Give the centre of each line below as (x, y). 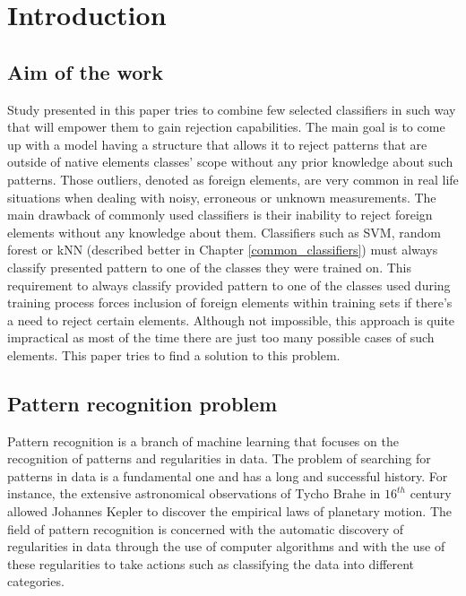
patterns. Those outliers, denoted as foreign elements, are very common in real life (233, 179)
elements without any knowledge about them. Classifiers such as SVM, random (224, 232)
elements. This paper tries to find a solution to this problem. (174, 354)
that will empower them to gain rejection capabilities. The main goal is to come (226, 127)
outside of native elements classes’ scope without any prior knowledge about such (230, 162)
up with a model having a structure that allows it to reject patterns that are (217, 144)
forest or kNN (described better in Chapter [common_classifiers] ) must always (223, 250)
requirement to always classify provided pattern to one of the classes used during (229, 285)
